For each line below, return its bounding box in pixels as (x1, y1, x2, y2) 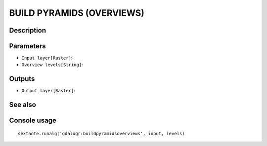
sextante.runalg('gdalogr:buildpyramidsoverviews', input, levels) (18, 131, 185, 136)
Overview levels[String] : (21, 62, 83, 68)
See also (9, 101, 37, 109)
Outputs (9, 74, 35, 83)
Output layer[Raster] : (21, 88, 75, 94)
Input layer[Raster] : (21, 55, 73, 61)
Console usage (9, 116, 57, 125)
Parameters (9, 42, 46, 50)
